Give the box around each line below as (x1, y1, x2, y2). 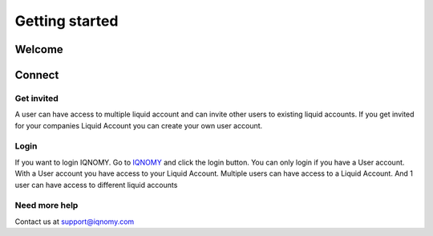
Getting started (14, 12, 119, 30)
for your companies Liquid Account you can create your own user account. (14, 120, 263, 130)
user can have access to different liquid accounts (14, 180, 178, 189)
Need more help (14, 200, 79, 211)
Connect (14, 68, 59, 82)
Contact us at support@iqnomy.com (14, 217, 135, 226)
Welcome (14, 43, 63, 56)
